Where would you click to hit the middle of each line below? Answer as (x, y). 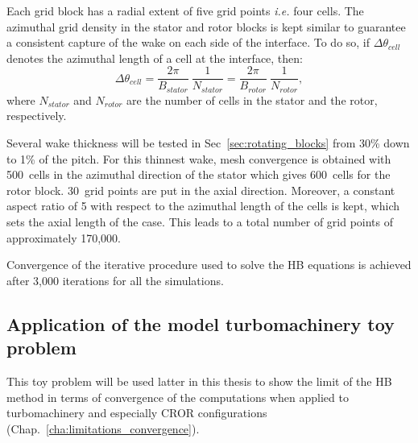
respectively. (37, 116)
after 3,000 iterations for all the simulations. (115, 280)
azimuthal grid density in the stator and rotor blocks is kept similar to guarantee (206, 26)
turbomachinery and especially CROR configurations (137, 413)
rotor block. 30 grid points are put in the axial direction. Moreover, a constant (201, 190)
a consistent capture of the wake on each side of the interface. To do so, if (188, 42)
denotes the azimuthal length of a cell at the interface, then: (155, 58)
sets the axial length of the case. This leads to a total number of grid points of (200, 222)
